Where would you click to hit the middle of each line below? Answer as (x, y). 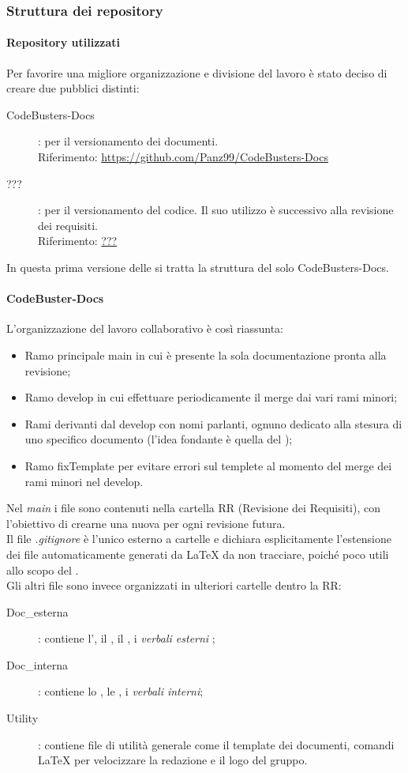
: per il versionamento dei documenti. (128, 141)
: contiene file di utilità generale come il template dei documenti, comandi (216, 744)
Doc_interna (37, 664)
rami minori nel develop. (84, 481)
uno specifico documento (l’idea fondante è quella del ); (159, 439)
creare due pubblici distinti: (73, 88)
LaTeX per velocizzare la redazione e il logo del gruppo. (173, 760)
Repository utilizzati (63, 42)
